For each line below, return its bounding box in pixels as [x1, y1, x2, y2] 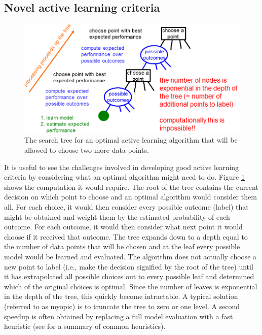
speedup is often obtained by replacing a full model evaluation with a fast [4, 311, 233, 321]
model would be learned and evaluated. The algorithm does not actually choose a [4, 251, 257, 262]
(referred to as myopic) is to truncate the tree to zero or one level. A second [4, 300, 240, 311]
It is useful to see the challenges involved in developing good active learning [4, 161, 239, 172]
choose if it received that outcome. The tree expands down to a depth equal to [4, 231, 248, 242]
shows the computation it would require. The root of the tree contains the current [4, 181, 258, 192]
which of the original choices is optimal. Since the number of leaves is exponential [4, 281, 257, 291]
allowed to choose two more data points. [24, 145, 149, 155]
